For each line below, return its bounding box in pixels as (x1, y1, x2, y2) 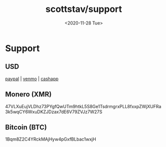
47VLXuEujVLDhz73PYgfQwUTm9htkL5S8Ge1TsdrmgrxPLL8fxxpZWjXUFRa (5, 103, 162, 109)
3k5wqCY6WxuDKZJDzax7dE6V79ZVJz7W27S (5, 109, 103, 115)
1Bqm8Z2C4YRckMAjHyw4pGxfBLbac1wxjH (5, 136, 96, 143)
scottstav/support (45, 3, 122, 15)
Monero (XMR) (5, 90, 52, 99)
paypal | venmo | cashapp (5, 76, 59, 82)
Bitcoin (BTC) (5, 123, 47, 132)
